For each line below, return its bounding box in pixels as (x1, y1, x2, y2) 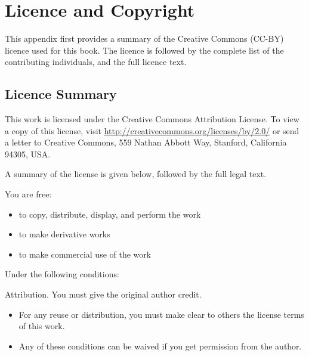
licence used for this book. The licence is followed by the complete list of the (5, 44, 284, 56)
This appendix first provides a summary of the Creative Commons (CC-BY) (5, 32, 284, 45)
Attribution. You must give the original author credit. (5, 288, 202, 301)
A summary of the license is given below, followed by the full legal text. (5, 168, 267, 180)
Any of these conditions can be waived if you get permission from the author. (18, 339, 302, 352)
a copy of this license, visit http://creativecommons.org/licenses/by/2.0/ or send (5, 124, 299, 137)
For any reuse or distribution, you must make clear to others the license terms (18, 308, 304, 320)
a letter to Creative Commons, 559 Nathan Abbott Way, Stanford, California (5, 136, 287, 148)
